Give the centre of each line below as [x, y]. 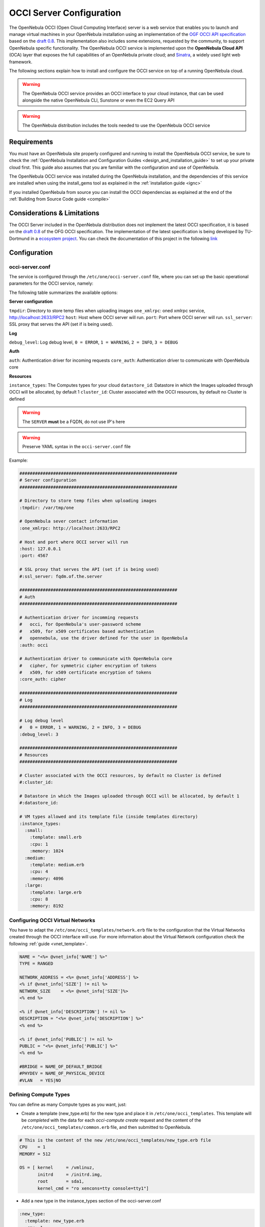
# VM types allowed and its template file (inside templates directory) [109, 817]
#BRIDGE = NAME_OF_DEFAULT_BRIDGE [61, 1067]
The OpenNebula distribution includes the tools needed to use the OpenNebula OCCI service [116, 125]
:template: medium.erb [57, 865]
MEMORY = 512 [35, 1154]
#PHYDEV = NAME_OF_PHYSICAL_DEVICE [62, 1073]
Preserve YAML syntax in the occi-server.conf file [77, 447]
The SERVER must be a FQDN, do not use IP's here [74, 422]
